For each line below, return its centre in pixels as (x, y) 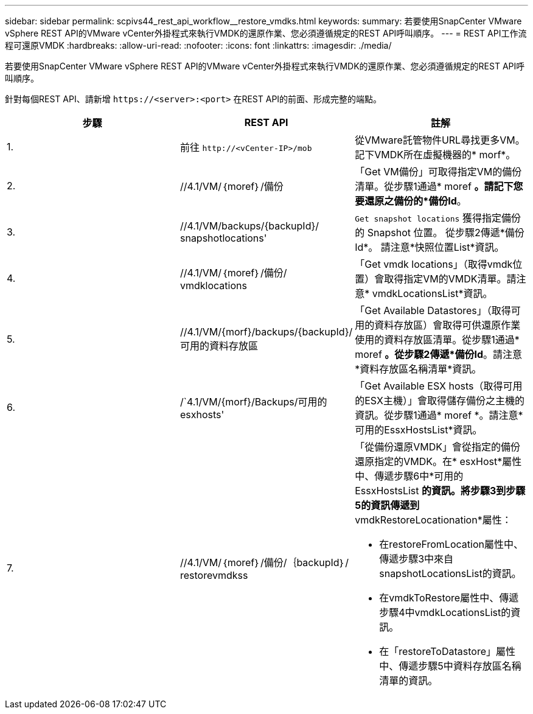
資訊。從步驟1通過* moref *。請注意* (439, 415)
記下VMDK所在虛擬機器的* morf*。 (435, 155)
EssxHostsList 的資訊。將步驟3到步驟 (440, 491)
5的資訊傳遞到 (387, 505)
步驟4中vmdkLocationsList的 (445, 612)
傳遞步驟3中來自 (416, 559)
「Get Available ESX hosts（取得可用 (439, 386)
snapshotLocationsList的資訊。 (450, 573)
